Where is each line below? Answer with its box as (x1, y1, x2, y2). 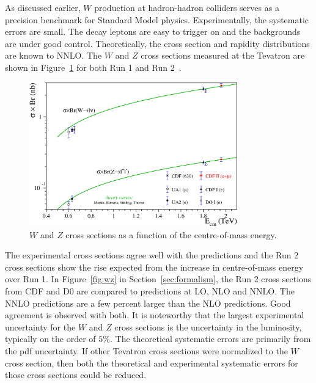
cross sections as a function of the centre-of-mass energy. (65, 228, 277, 241)
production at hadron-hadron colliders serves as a (94, 1, 279, 13)
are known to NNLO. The (5, 49, 102, 62)
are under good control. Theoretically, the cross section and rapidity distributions (5, 37, 310, 49)
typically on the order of (5, 332, 96, 345)
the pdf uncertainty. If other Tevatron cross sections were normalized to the (5, 345, 288, 357)
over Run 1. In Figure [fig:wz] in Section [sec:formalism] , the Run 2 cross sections (5, 272, 312, 285)
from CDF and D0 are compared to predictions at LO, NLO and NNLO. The (5, 285, 295, 297)
